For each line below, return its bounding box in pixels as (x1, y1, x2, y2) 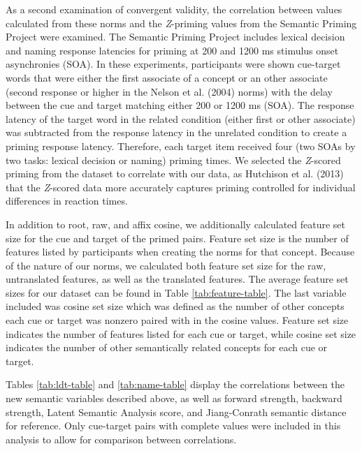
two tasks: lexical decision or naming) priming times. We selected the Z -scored (6, 152, 341, 167)
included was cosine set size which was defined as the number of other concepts (6, 299, 345, 313)
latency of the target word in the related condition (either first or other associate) (6, 111, 356, 126)
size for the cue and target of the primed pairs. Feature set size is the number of (6, 230, 349, 245)
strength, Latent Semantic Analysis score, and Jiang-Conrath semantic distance (6, 404, 347, 419)
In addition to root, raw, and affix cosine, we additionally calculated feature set (6, 216, 346, 231)
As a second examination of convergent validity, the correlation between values (6, 2, 342, 16)
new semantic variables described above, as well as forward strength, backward (6, 391, 342, 406)
